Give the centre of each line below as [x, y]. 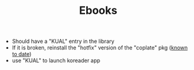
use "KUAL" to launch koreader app [56, 60]
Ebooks [98, 11]
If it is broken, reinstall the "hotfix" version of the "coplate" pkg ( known [100, 48]
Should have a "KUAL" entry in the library [63, 41]
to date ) [22, 54]
